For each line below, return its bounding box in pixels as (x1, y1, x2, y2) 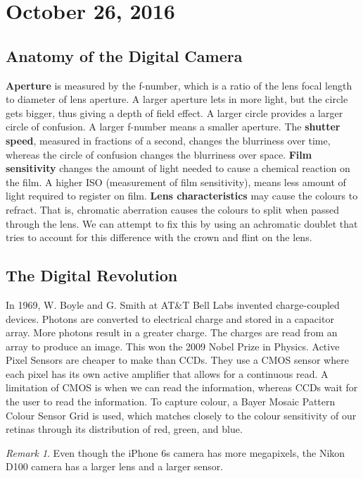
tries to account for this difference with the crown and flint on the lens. (6, 230, 312, 245)
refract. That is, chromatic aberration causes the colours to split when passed (6, 202, 340, 216)
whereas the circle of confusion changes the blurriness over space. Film (6, 147, 312, 161)
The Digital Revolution (6, 264, 178, 286)
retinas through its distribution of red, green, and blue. (6, 422, 243, 436)
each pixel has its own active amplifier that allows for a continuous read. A (6, 366, 329, 381)
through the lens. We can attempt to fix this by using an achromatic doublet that (6, 216, 358, 231)
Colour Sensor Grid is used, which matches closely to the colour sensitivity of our (6, 407, 357, 422)
